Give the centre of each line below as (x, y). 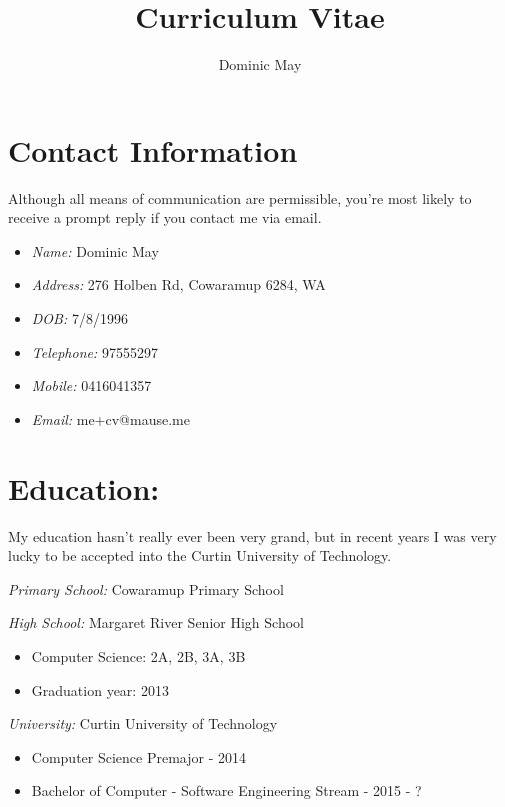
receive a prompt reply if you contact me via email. (165, 217)
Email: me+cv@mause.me (110, 418)
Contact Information (153, 149)
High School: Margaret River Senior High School (156, 622)
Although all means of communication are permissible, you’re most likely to (240, 197)
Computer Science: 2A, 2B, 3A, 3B (138, 655)
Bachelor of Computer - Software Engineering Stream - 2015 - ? (226, 790)
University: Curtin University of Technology (143, 723)
